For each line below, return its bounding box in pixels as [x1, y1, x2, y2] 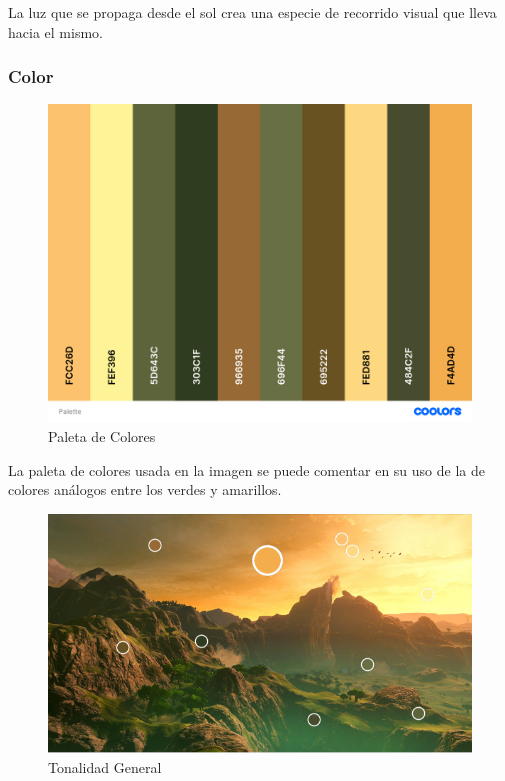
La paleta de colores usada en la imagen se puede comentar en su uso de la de [8, 459, 485, 480]
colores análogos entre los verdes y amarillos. [8, 479, 282, 500]
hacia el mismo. [8, 21, 103, 42]
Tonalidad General [48, 757, 162, 778]
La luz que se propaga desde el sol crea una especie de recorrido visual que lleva [8, 2, 497, 22]
